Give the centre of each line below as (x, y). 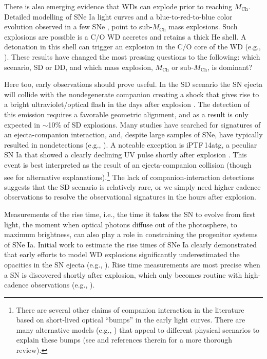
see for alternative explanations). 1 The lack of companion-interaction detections (129, 176)
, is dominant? (230, 67)
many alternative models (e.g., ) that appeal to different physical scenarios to (138, 329)
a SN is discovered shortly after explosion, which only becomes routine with (123, 274)
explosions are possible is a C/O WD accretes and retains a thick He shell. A (125, 36)
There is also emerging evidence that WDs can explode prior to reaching (118, 6)
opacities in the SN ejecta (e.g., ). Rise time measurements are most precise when (132, 264)
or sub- (183, 67)
